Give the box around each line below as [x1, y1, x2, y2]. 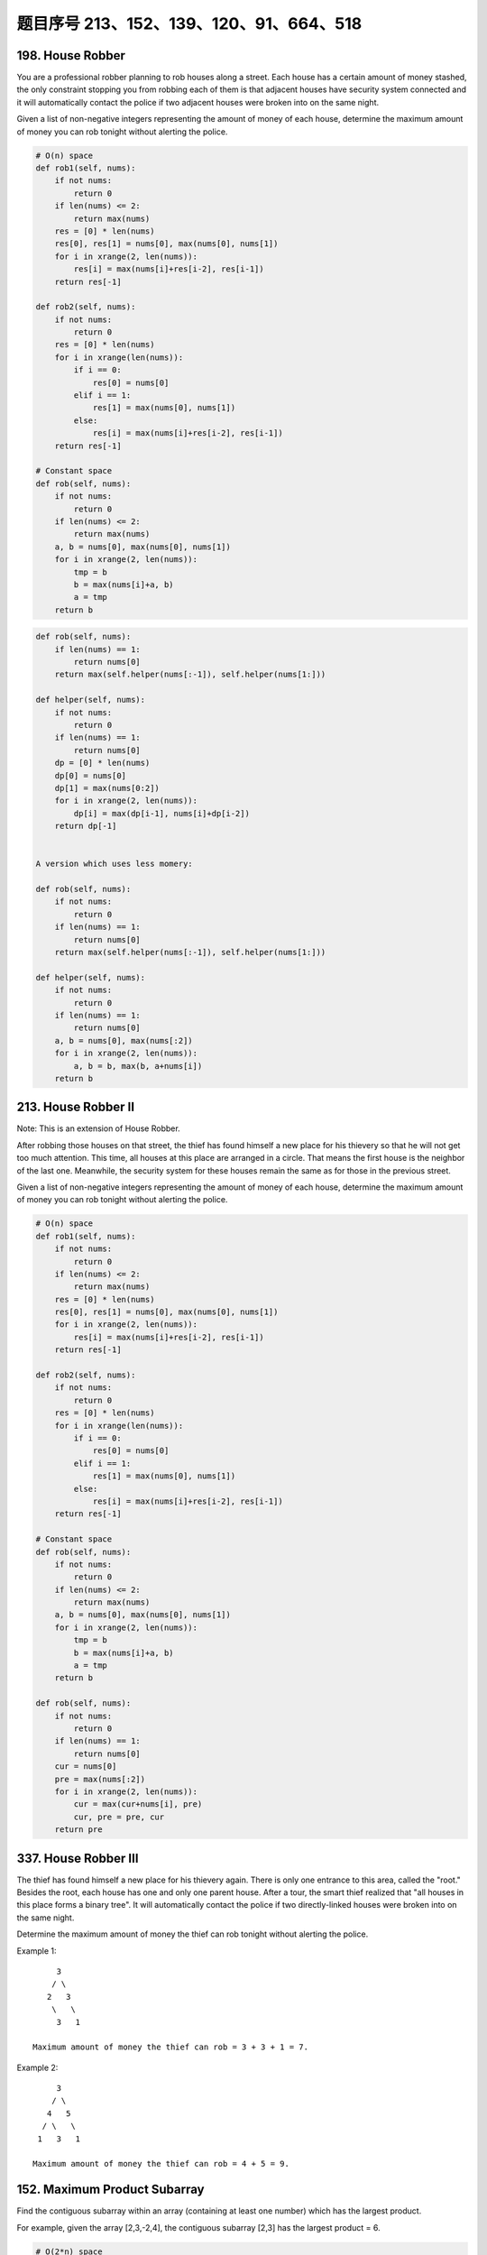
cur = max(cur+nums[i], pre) [73, 1799, 203, 1809]
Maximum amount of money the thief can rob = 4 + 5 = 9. [32, 2158, 290, 2169]
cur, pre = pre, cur [73, 1811, 165, 1822]
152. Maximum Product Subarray [16, 2182, 205, 2197]
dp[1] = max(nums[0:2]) [54, 783, 160, 793]
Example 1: [16, 1945, 57, 1956]
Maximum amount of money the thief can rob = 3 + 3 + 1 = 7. [32, 2042, 308, 2052]
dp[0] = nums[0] [54, 770, 126, 780]
